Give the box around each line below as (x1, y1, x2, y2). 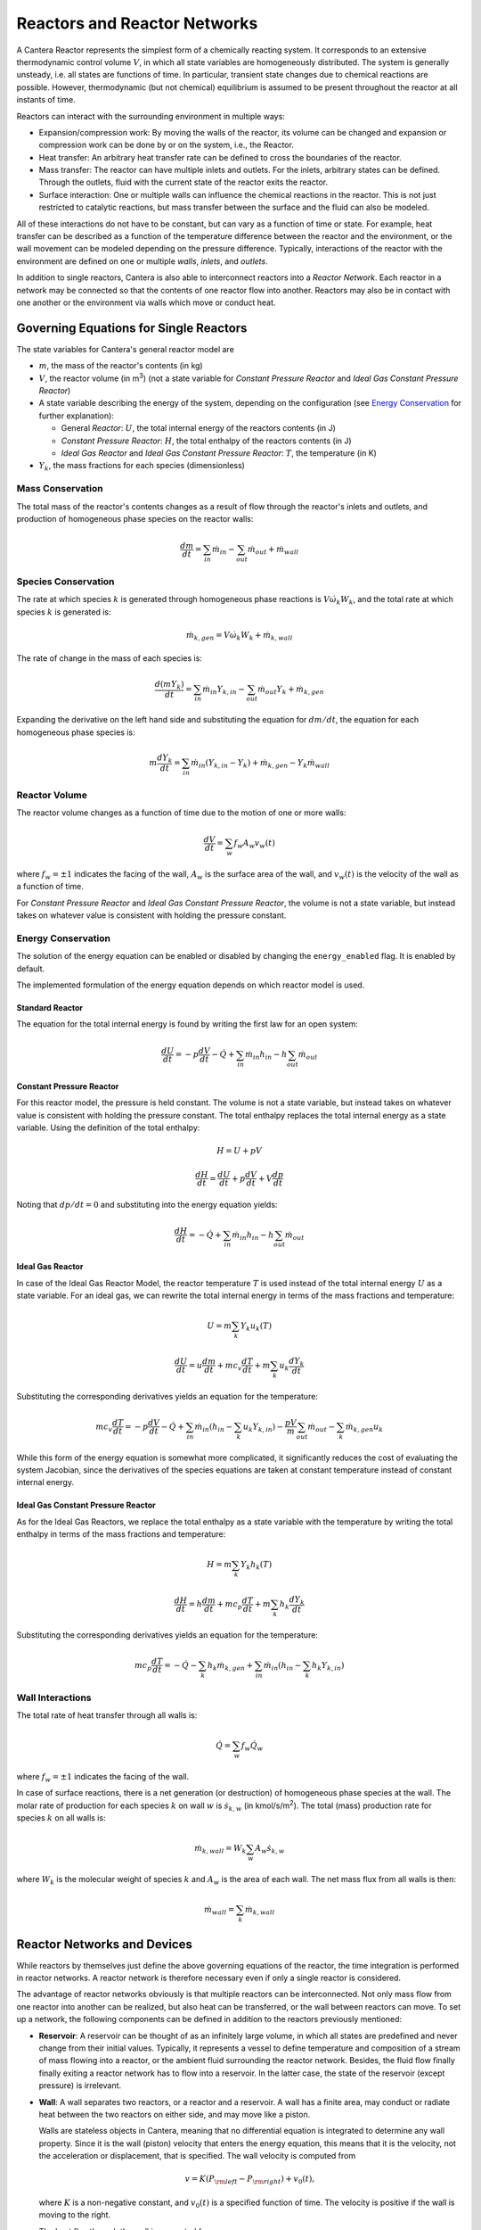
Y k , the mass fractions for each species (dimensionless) (38, 460, 245, 473)
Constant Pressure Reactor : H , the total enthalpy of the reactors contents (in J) (61, 435, 352, 446)
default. (16, 963, 45, 974)
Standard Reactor (16, 1002, 84, 1012)
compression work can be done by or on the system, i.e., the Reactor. (38, 139, 294, 151)
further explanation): (38, 410, 115, 421)
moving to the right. (38, 2209, 111, 2220)
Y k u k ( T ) (240, 1321, 272, 1333)
